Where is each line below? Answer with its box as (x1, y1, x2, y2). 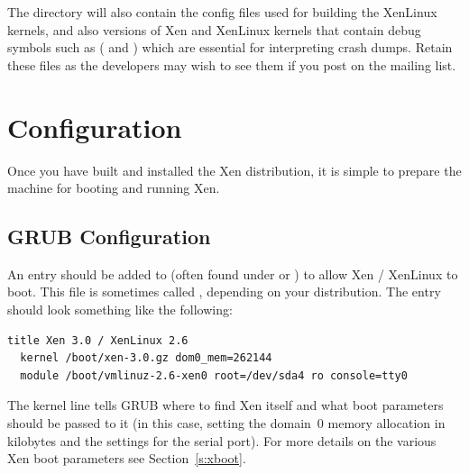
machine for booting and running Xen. (7, 178, 220, 197)
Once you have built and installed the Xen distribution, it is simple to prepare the (7, 160, 462, 179)
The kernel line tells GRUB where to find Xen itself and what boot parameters (7, 396, 444, 415)
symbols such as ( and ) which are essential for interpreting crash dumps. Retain (7, 38, 453, 57)
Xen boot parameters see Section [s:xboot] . (7, 449, 246, 468)
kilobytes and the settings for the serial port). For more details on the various (7, 431, 437, 450)
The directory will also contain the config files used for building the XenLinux (7, 3, 437, 21)
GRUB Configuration (7, 223, 211, 251)
